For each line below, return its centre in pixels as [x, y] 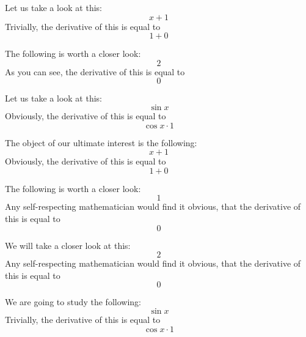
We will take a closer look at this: [68, 245]
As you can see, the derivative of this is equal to [95, 71]
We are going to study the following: [73, 302]
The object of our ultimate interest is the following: [101, 142]
